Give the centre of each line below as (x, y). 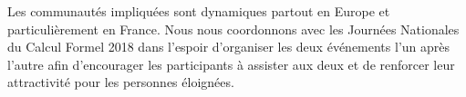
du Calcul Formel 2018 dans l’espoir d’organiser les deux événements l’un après (229, 47)
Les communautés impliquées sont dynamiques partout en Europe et (199, 11)
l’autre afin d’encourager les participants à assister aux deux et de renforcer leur (231, 64)
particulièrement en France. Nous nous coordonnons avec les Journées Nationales (233, 29)
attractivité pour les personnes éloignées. (121, 82)
